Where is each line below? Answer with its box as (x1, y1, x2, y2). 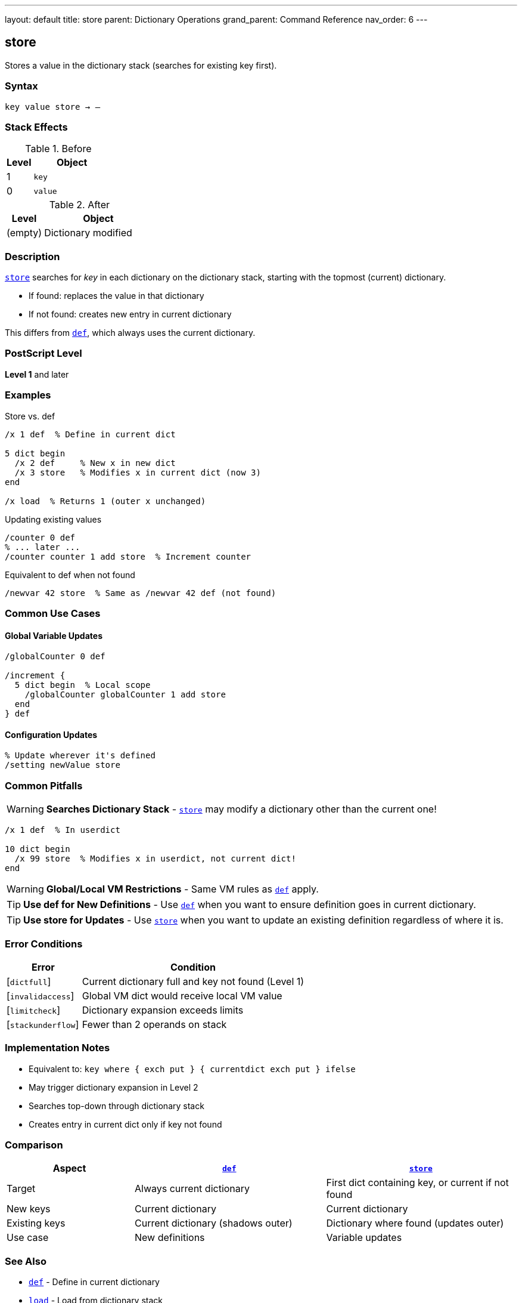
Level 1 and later (5, 369, 69, 379)
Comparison (5, 1139, 63, 1151)
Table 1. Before (25, 143, 92, 155)
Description (5, 250, 60, 263)
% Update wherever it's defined (5, 751, 156, 761)
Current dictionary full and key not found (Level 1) (82, 975, 304, 987)
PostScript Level (5, 347, 82, 360)
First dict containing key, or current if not (326, 1177, 509, 1189)
